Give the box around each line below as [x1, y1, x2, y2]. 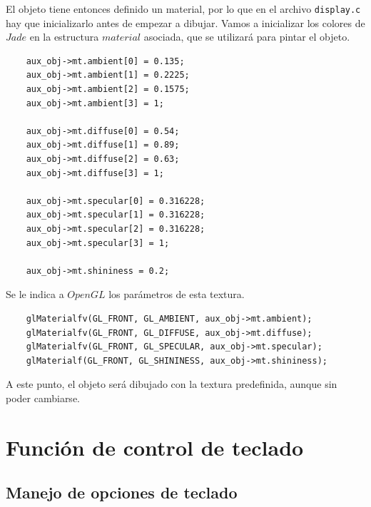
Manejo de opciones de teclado [6, 481, 238, 503]
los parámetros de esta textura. [108, 287, 245, 302]
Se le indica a [6, 287, 64, 302]
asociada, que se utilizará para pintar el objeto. [143, 29, 350, 44]
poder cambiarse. [6, 390, 80, 405]
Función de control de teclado [6, 432, 304, 461]
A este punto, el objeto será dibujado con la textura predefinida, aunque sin [6, 377, 337, 391]
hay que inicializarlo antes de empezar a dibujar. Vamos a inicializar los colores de [6, 15, 365, 30]
